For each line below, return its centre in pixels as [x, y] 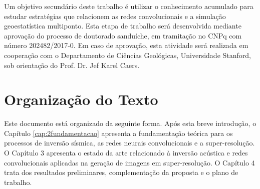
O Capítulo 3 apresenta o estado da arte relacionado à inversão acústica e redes [126, 153]
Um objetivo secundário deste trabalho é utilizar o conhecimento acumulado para [129, 6]
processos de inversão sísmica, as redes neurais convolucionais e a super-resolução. [129, 143]
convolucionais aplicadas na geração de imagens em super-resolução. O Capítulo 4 [129, 162]
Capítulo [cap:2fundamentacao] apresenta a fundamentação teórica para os [118, 133]
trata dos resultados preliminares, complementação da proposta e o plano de [121, 172]
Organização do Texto [81, 99]
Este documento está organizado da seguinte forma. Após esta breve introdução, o [130, 123]
